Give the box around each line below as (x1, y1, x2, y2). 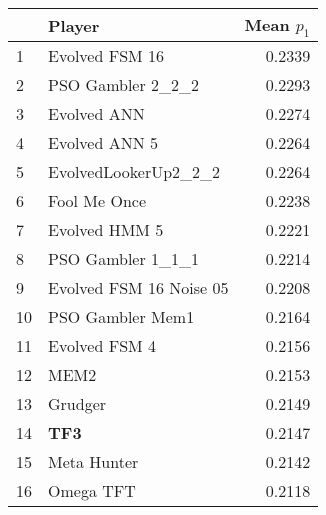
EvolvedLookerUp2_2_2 (48, 160, 221, 184)
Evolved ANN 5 (48, 131, 159, 155)
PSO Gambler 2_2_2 (48, 73, 200, 97)
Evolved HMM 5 (48, 218, 164, 242)
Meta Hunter (48, 450, 139, 474)
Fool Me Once (48, 189, 147, 213)
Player (48, 13, 100, 37)
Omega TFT (48, 479, 136, 503)
